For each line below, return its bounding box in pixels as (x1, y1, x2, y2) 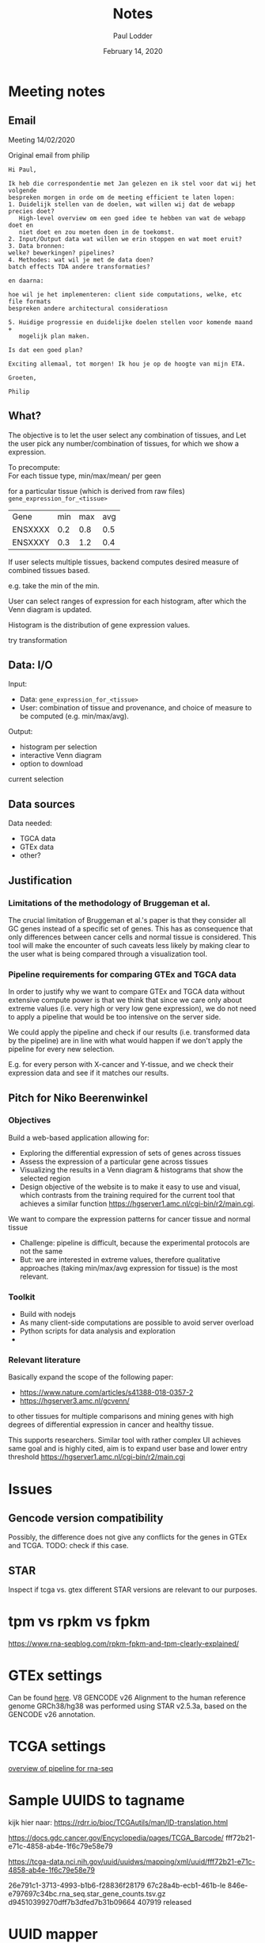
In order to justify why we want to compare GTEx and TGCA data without (8, 987, 245, 996)
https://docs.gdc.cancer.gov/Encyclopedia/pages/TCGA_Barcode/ (8, 1833, 224, 1843)
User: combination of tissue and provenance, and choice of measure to (19, 703, 252, 713)
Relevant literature (8, 1355, 81, 1366)
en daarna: (8, 277, 44, 285)
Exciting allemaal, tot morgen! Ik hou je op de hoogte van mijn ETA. (8, 360, 246, 368)
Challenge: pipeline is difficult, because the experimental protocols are (19, 1237, 251, 1247)
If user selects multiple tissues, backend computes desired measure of (8, 557, 239, 567)
